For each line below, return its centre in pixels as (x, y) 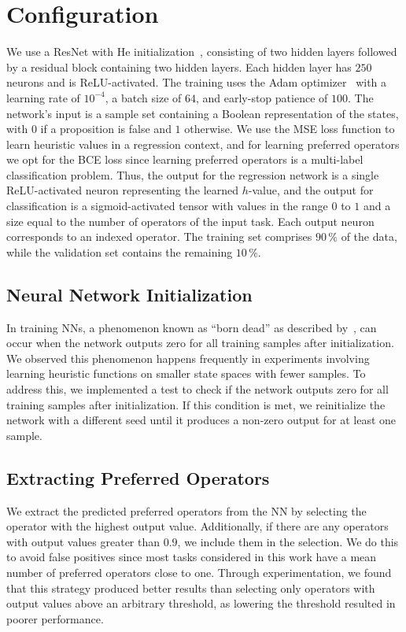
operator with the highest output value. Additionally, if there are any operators (197, 526)
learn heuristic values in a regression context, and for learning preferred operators (203, 144)
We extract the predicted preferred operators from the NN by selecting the (186, 510)
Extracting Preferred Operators (138, 477)
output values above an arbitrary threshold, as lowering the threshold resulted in (201, 603)
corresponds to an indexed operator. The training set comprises (159, 237)
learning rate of (43, 97)
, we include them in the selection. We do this (288, 541)
